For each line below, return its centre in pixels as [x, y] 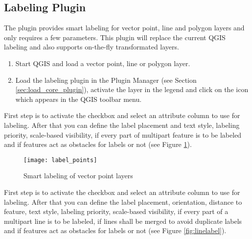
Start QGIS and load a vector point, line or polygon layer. [103, 63]
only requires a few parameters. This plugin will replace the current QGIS [115, 37]
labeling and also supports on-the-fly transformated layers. [92, 47]
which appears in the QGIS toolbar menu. [79, 99]
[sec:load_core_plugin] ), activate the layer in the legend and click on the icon [132, 89]
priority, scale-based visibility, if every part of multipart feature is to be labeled [123, 134]
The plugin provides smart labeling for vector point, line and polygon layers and [124, 28]
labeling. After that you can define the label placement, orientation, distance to [123, 202]
